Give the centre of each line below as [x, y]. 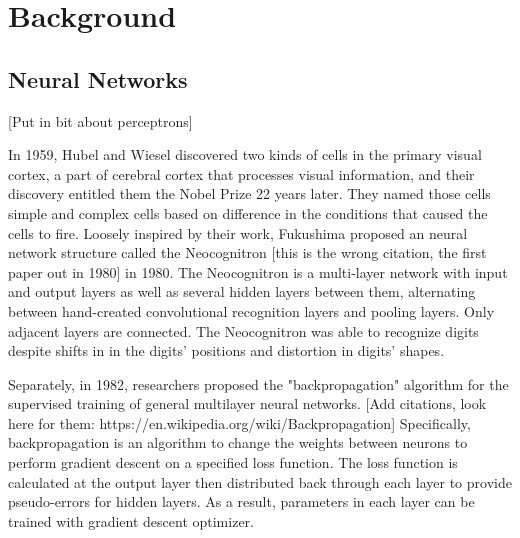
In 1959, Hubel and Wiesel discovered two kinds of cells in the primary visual [245, 154]
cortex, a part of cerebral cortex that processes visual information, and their [241, 173]
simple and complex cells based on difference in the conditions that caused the [248, 212]
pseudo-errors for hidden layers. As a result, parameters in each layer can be [241, 501]
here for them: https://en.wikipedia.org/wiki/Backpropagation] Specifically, [239, 422]
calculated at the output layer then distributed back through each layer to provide [260, 481]
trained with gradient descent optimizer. [131, 520]
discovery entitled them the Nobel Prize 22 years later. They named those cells [249, 193]
